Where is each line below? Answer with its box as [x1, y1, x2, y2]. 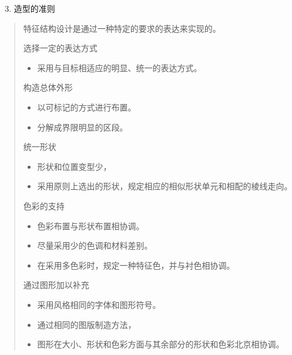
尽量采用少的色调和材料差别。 [37, 239, 153, 252]
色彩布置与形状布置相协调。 [37, 219, 145, 232]
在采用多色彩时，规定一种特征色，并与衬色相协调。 [37, 259, 235, 271]
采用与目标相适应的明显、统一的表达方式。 [37, 61, 202, 73]
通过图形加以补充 [23, 279, 89, 291]
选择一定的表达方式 [23, 42, 98, 54]
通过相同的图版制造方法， [37, 318, 136, 330]
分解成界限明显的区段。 [37, 120, 128, 133]
